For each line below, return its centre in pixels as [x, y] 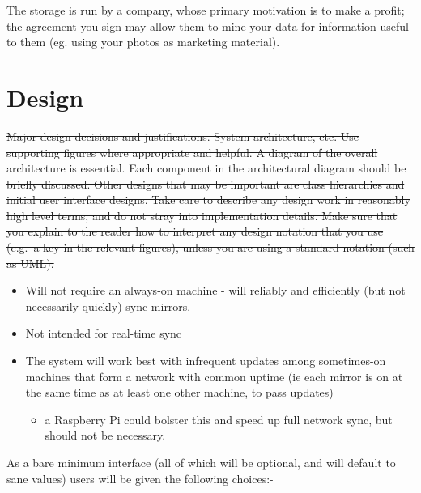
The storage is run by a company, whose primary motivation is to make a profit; [206, 10]
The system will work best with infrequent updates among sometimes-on [206, 361]
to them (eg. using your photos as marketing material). [143, 42]
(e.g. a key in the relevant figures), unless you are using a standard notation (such [210, 247]
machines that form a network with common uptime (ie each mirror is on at [214, 376]
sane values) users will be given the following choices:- [140, 478]
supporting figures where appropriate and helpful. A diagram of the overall [192, 152]
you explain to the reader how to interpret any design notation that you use [195, 231]
